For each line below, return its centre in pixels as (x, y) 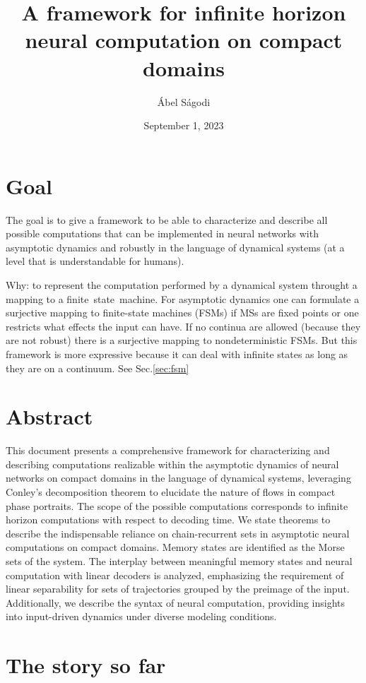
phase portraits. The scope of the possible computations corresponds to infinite (177, 505)
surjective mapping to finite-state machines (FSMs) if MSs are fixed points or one (182, 313)
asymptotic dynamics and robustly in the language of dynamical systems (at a (175, 247)
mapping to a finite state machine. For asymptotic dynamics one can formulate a (183, 298)
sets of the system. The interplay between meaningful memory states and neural (179, 561)
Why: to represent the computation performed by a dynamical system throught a (182, 285)
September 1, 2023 (184, 125)
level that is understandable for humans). (95, 261)
